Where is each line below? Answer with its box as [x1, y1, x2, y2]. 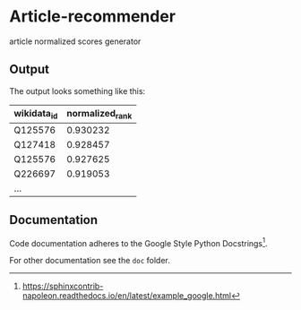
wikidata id [13, 107, 58, 121]
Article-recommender [9, 6, 176, 27]
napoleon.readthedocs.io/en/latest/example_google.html [21, 290, 231, 301]
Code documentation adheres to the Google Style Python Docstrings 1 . [9, 236, 268, 248]
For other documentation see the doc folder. [9, 255, 170, 266]
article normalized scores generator [9, 36, 142, 47]
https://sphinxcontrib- [21, 280, 104, 292]
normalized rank [66, 107, 133, 121]
